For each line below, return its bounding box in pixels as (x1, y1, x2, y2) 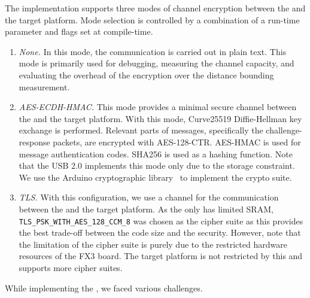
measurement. (19, 80, 70, 93)
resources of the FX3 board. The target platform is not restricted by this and (19, 250, 303, 262)
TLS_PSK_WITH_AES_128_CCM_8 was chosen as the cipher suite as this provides (19, 214, 303, 227)
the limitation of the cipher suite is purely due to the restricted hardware (19, 238, 287, 250)
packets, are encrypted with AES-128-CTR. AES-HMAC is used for (53, 135, 301, 148)
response (19, 135, 50, 148)
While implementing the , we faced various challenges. (5, 281, 203, 294)
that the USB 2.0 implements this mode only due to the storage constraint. (19, 159, 295, 172)
